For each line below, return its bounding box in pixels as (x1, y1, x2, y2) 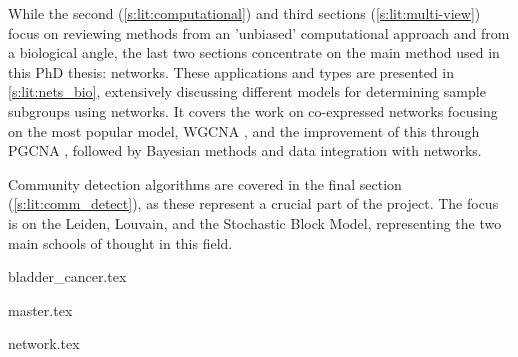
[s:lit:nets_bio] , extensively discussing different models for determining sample (8, 81, 486, 102)
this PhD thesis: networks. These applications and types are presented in (8, 61, 454, 82)
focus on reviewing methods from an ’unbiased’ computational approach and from (8, 22, 510, 43)
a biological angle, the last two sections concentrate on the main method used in (8, 42, 500, 63)
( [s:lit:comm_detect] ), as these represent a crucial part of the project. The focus (8, 193, 499, 214)
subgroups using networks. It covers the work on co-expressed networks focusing (8, 100, 498, 121)
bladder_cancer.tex (8, 266, 127, 287)
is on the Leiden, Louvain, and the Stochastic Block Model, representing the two (8, 212, 502, 233)
